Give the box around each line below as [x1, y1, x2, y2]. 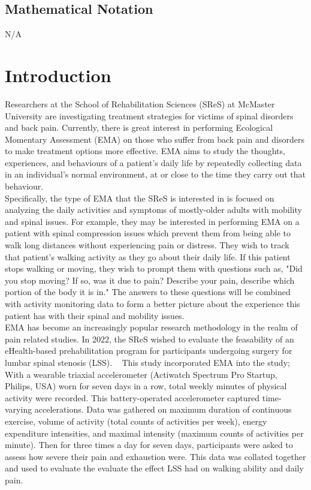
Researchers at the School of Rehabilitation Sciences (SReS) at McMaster [5, 97, 275, 110]
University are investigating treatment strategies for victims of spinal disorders [5, 109, 294, 122]
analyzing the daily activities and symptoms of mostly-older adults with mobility [5, 203, 302, 216]
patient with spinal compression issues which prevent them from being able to [5, 227, 291, 239]
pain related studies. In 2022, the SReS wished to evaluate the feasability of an [5, 332, 294, 345]
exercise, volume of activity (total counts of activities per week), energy [5, 414, 267, 427]
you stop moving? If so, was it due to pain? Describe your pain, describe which [5, 273, 295, 286]
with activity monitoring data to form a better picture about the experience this [5, 297, 300, 310]
